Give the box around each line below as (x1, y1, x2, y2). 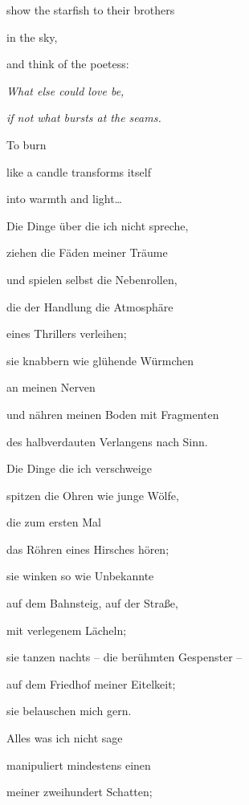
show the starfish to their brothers (6, 2, 175, 18)
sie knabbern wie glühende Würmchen (6, 352, 194, 368)
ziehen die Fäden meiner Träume (6, 244, 168, 261)
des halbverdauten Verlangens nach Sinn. (6, 433, 208, 449)
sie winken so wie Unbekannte (6, 567, 154, 584)
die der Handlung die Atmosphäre (6, 298, 173, 315)
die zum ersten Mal (6, 514, 101, 531)
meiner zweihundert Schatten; (6, 783, 153, 800)
